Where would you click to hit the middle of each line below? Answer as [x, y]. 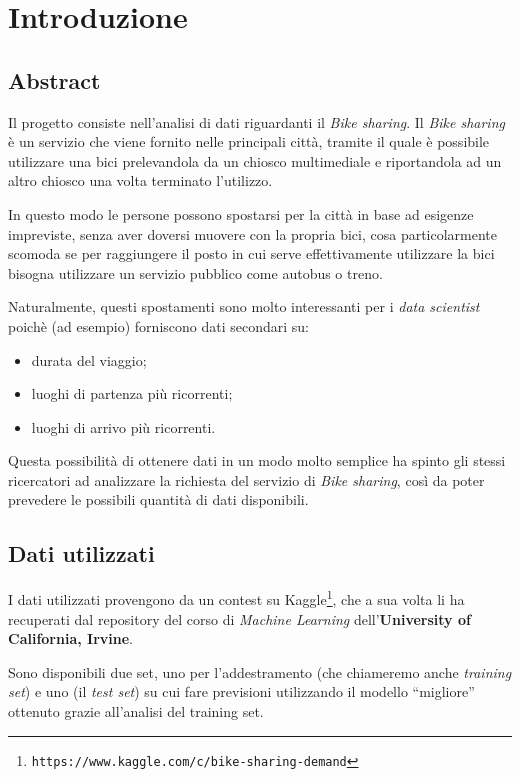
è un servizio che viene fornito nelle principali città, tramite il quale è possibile [249, 141]
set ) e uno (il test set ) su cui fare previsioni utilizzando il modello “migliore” [241, 691]
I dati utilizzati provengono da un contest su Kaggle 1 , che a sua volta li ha [236, 597]
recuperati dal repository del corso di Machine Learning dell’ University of [239, 618]
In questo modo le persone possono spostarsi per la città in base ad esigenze [241, 213]
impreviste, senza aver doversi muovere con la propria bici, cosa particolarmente [253, 233]
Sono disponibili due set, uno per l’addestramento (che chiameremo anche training [260, 671]
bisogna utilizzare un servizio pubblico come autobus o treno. [195, 272]
